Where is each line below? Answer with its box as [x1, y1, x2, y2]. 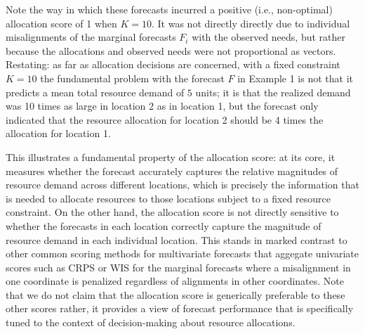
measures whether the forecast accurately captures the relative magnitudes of [6, 163, 338, 178]
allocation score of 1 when [6, 15, 117, 30]
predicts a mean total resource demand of [6, 84, 185, 99]
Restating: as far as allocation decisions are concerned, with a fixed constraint [6, 57, 340, 72]
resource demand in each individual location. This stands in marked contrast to [6, 232, 347, 247]
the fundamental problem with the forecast [40, 70, 225, 85]
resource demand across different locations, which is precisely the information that [6, 177, 359, 192]
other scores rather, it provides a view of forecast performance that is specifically [6, 301, 354, 316]
